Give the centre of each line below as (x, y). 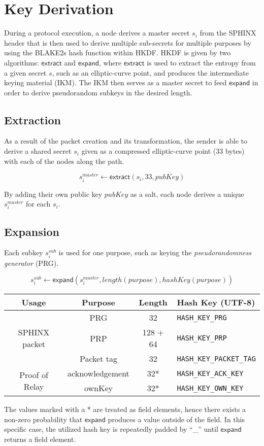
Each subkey (24, 252)
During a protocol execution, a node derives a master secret (97, 33)
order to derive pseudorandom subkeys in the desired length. (98, 92)
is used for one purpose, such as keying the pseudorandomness (155, 252)
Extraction (33, 119)
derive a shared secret (38, 151)
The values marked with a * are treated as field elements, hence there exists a (125, 409)
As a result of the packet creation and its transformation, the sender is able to (126, 141)
